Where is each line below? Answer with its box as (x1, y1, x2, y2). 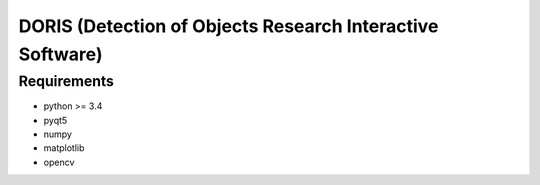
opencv (43, 156, 75, 168)
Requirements (18, 72, 115, 90)
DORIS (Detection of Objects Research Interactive (18, 15, 439, 37)
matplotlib (43, 142, 85, 154)
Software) (18, 43, 103, 65)
